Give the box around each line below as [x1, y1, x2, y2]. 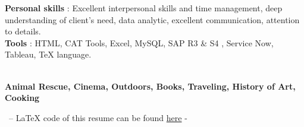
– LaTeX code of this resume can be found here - [8, 111, 187, 123]
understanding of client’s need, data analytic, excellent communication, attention [5, 13, 300, 26]
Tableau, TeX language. [5, 48, 92, 61]
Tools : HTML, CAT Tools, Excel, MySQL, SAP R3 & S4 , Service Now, [5, 36, 274, 49]
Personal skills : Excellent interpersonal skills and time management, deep [5, 2, 283, 14]
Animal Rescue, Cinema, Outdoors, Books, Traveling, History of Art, [5, 80, 296, 92]
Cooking [5, 91, 40, 104]
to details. [5, 25, 41, 37]
